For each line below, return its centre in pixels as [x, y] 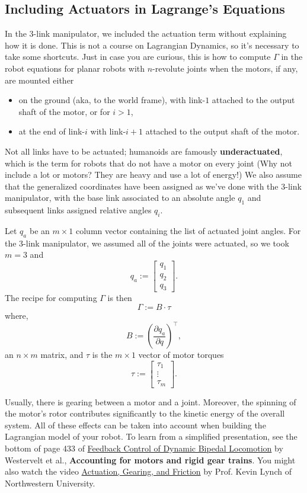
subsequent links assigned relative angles [78, 210]
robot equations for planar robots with [75, 68]
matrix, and [62, 355]
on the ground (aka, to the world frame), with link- [112, 100]
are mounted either [39, 80]
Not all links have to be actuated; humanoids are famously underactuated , [144, 151]
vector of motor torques [181, 355]
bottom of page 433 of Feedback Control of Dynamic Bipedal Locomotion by [144, 448]
